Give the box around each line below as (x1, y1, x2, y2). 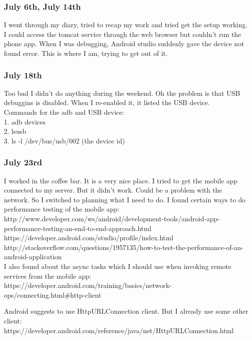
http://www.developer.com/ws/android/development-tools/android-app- (4, 213, 220, 223)
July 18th (4, 69, 42, 81)
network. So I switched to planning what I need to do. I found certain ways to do (4, 194, 246, 204)
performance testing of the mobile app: (4, 204, 119, 214)
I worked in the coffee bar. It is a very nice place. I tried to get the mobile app (4, 175, 237, 185)
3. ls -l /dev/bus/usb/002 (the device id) (4, 135, 125, 145)
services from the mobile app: (4, 270, 91, 281)
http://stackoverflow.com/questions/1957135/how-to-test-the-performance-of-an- (4, 242, 244, 252)
